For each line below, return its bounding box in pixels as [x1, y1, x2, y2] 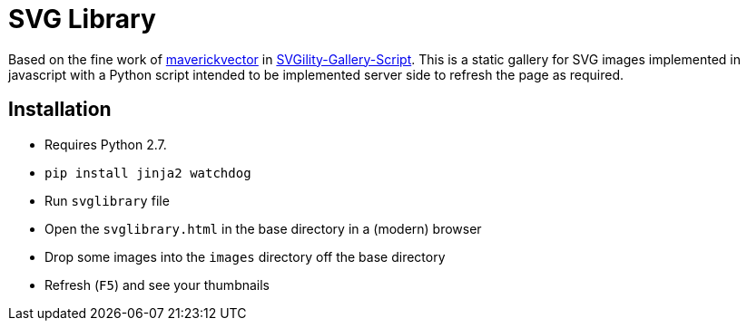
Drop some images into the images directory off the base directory [44, 248, 446, 265]
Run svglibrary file [44, 192, 170, 208]
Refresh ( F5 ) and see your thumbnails [44, 276, 270, 293]
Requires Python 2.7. [44, 136, 167, 152]
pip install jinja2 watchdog [44, 165, 251, 180]
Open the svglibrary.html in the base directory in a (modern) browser [44, 220, 482, 236]
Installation [8, 98, 112, 121]
